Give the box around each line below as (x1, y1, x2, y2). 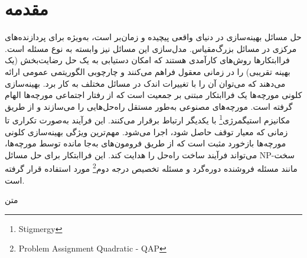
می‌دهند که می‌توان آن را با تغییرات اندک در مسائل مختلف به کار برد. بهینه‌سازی (5, 77, 286, 89)
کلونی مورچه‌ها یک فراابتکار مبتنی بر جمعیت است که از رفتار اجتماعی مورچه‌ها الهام (5, 89, 302, 101)
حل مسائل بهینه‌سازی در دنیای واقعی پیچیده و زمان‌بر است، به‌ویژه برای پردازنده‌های (5, 31, 302, 43)
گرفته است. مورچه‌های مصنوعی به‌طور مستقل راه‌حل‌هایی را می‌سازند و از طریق (5, 100, 293, 112)
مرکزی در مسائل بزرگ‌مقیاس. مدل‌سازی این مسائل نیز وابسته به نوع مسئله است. (5, 42, 297, 54)
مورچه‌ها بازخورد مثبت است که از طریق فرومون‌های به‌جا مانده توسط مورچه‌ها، (5, 137, 286, 149)
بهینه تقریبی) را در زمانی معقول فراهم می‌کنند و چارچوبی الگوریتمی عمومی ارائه (5, 65, 290, 77)
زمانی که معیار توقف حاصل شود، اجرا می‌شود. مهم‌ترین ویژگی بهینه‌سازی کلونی (5, 125, 288, 138)
